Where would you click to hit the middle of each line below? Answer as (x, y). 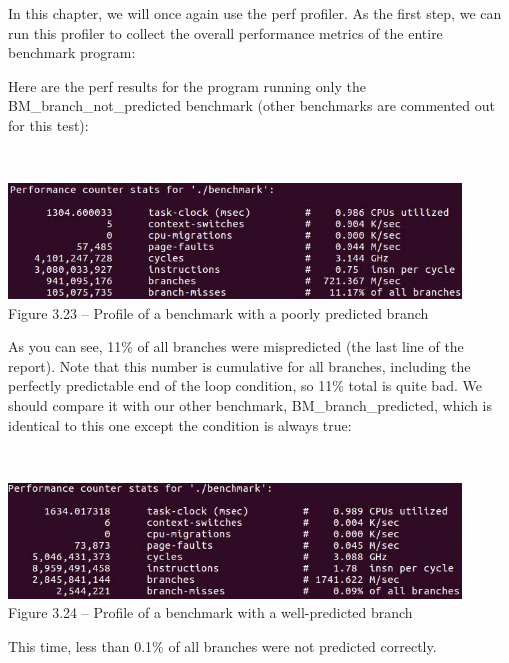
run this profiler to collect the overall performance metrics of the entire (225, 32)
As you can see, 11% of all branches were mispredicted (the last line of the (236, 346)
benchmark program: (72, 52)
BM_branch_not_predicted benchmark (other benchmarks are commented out (252, 105)
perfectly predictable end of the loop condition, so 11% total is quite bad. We (245, 385)
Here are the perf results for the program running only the (187, 85)
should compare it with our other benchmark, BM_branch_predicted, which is (250, 405)
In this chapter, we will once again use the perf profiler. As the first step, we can (255, 13)
